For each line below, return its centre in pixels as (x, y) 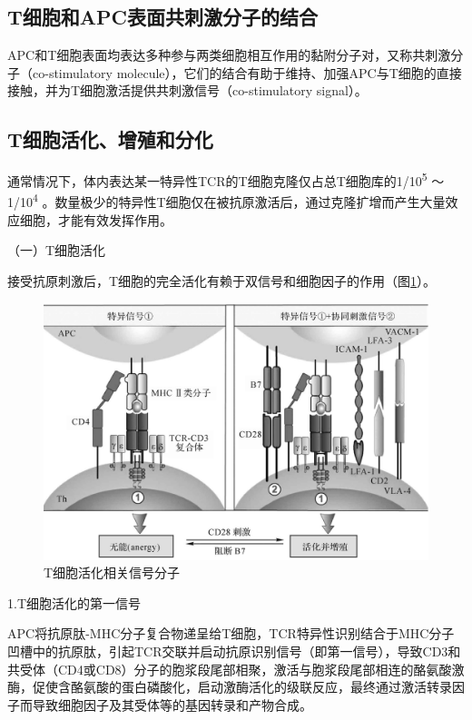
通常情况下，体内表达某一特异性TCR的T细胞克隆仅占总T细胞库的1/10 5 (217, 179)
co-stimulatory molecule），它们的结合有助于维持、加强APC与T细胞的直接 (247, 72)
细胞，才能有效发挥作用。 (96, 219)
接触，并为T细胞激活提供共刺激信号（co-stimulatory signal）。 (187, 90)
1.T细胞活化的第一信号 (74, 602)
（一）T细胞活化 (57, 250)
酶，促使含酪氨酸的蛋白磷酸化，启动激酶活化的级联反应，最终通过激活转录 (230, 687)
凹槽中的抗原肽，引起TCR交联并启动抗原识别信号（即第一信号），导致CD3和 (234, 651)
